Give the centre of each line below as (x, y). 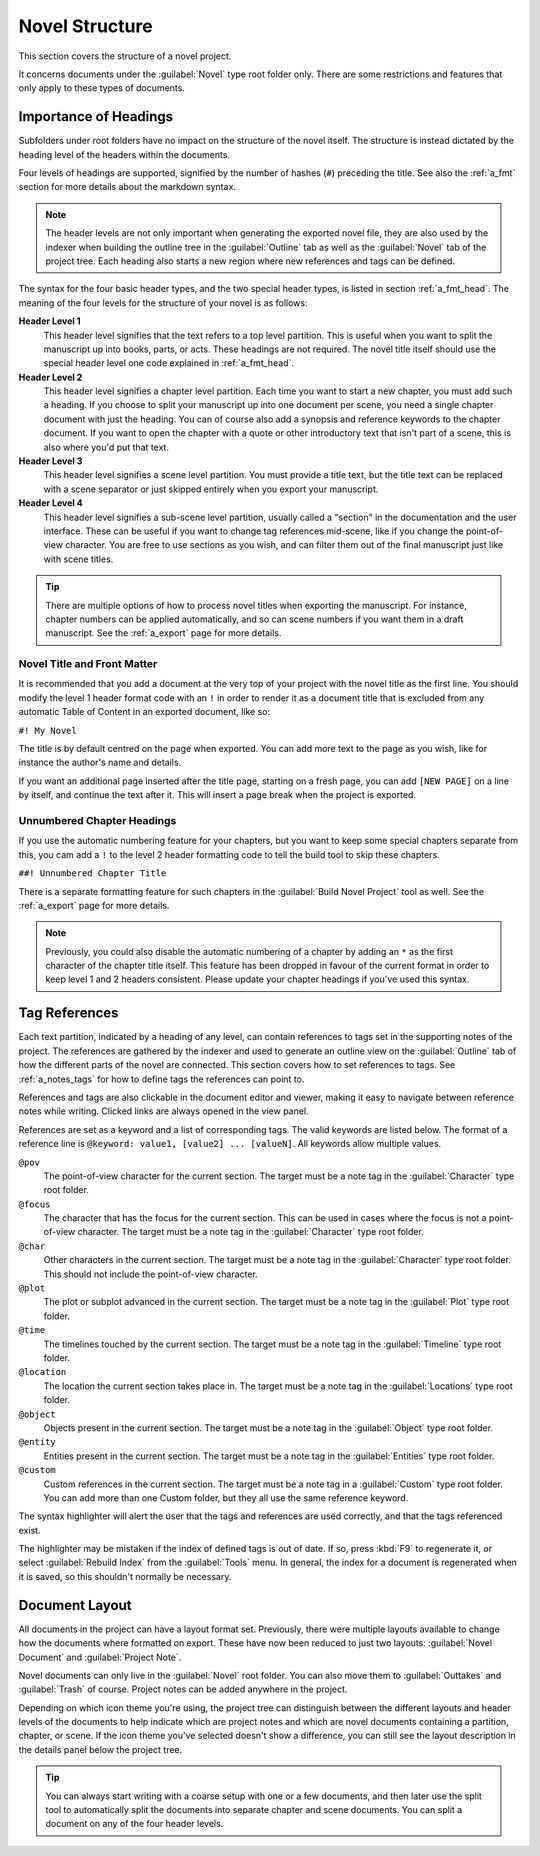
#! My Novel (47, 730)
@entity (37, 1442)
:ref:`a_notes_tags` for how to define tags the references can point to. (161, 1079)
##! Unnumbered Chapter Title (92, 873)
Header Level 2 (50, 377)
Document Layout (75, 1605)
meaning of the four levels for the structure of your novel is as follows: (163, 302)
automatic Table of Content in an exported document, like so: (144, 712)
